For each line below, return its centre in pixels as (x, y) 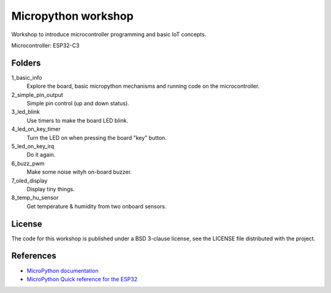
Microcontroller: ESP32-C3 (45, 45)
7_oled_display (29, 180)
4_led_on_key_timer (36, 129)
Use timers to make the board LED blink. (78, 120)
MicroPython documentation (63, 270)
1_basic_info (27, 77)
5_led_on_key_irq (33, 146)
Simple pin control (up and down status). (78, 104)
